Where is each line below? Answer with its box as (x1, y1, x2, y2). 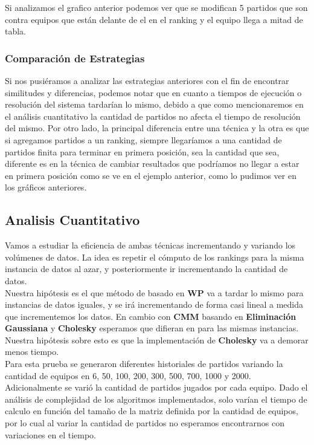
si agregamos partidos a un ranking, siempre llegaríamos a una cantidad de (5, 133, 282, 146)
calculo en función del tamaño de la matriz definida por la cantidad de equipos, (5, 404, 298, 417)
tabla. (5, 25, 27, 37)
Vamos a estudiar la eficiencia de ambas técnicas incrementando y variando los (5, 239, 296, 252)
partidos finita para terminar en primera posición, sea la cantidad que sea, (5, 145, 280, 158)
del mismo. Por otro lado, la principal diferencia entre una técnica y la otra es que (5, 122, 309, 134)
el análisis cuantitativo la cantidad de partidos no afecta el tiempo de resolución (5, 109, 301, 122)
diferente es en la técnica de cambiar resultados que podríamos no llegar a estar (5, 157, 300, 170)
